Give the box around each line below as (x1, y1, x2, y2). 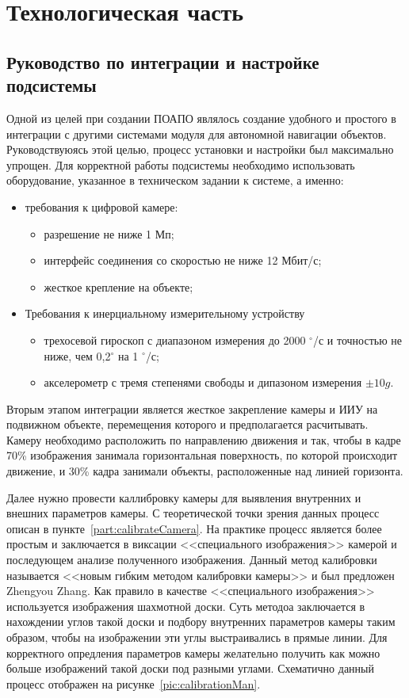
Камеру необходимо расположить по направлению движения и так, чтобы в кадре (6, 431, 401, 448)
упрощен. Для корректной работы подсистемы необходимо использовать (6, 156, 355, 173)
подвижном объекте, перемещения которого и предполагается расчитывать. (6, 416, 369, 433)
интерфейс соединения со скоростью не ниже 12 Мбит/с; (44, 252, 322, 269)
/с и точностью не (312, 331, 402, 348)
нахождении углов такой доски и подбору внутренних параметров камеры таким (6, 613, 396, 630)
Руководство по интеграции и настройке (6, 49, 319, 74)
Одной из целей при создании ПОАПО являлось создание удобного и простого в (6, 109, 396, 126)
